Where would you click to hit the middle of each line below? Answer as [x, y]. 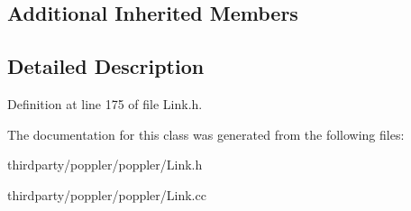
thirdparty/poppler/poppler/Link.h [105, 165]
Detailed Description [106, 66]
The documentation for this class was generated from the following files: [206, 134]
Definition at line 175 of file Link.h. [105, 103]
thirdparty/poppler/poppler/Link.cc [107, 194]
